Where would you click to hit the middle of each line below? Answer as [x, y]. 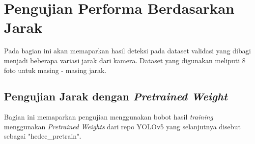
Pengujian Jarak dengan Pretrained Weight [116, 96]
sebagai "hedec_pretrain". [43, 136]
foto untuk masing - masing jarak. [55, 70]
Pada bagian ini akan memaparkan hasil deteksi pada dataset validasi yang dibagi [127, 51]
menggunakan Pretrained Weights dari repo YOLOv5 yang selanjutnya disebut [122, 126]
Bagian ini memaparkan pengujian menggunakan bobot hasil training [109, 117]
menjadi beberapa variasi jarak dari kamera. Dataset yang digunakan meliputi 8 [125, 60]
